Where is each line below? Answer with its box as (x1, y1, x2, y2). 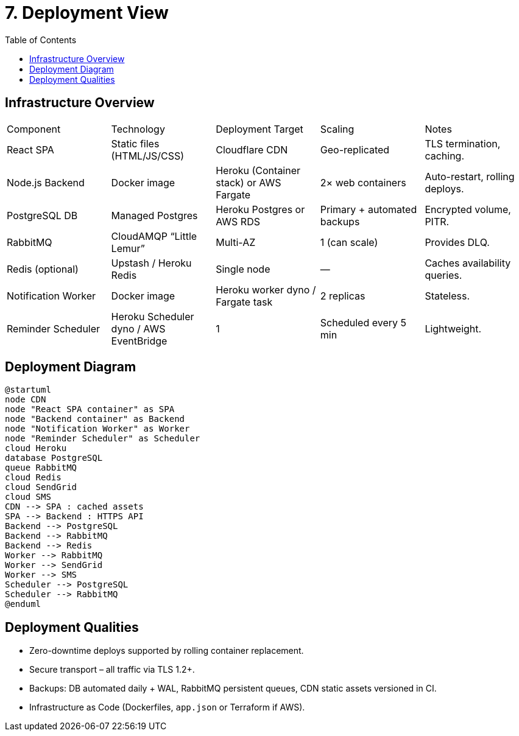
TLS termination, (425, 137, 501, 150)
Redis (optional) (7, 262, 79, 275)
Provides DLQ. (425, 236, 490, 248)
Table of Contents (5, 34, 77, 45)
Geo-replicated (320, 143, 390, 156)
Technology (111, 122, 165, 135)
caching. (425, 149, 465, 162)
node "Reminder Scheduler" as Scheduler (5, 433, 200, 444)
